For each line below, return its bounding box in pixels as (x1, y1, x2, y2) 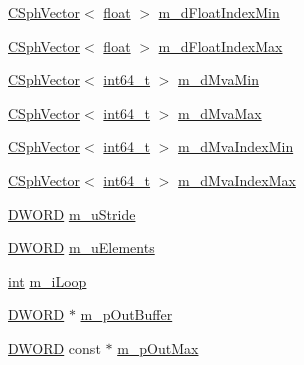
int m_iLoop (8, 270, 87, 291)
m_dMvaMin (178, 69, 259, 90)
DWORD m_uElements (8, 237, 155, 258)
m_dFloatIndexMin (158, 2, 280, 22)
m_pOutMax (117, 337, 199, 358)
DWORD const (8, 337, 101, 358)
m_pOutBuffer (80, 304, 173, 325)
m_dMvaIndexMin (178, 136, 294, 157)
